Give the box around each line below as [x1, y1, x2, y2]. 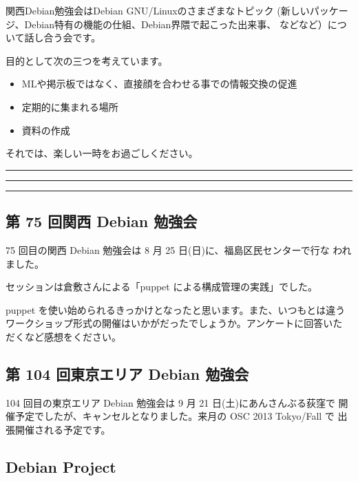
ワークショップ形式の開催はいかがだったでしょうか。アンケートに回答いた [6, 316, 343, 330]
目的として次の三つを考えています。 [6, 53, 168, 67]
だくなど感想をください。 [6, 329, 121, 343]
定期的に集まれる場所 [21, 99, 118, 114]
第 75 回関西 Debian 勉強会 [6, 211, 198, 232]
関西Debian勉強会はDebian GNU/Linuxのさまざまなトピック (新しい [6, 3, 310, 17]
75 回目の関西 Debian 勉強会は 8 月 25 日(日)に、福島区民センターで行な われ [6, 242, 352, 257]
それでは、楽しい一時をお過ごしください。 [6, 146, 198, 160]
